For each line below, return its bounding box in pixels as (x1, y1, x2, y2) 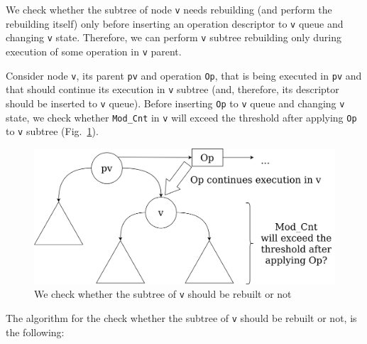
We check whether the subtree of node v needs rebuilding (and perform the (6, 2, 332, 16)
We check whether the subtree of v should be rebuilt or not (34, 286, 292, 301)
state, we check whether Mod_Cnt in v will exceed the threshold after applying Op (6, 109, 357, 124)
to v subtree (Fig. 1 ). (6, 124, 99, 139)
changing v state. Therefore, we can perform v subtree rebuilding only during (6, 30, 341, 45)
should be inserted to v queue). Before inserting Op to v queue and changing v (6, 95, 345, 110)
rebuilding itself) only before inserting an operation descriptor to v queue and (6, 16, 344, 31)
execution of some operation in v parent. (6, 43, 182, 58)
